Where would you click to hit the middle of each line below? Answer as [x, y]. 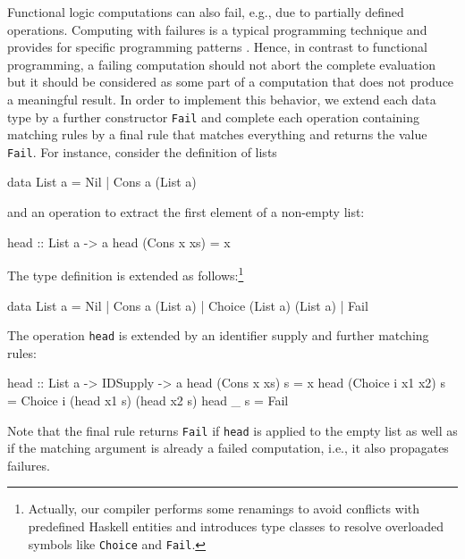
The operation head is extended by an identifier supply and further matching [218, 335]
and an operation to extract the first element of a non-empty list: [186, 212]
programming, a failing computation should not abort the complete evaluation [221, 64]
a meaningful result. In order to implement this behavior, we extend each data [222, 99]
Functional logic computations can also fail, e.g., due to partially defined [206, 12]
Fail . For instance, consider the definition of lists [142, 151]
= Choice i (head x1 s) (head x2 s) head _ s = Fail [148, 400]
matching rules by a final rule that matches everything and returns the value [217, 134]
